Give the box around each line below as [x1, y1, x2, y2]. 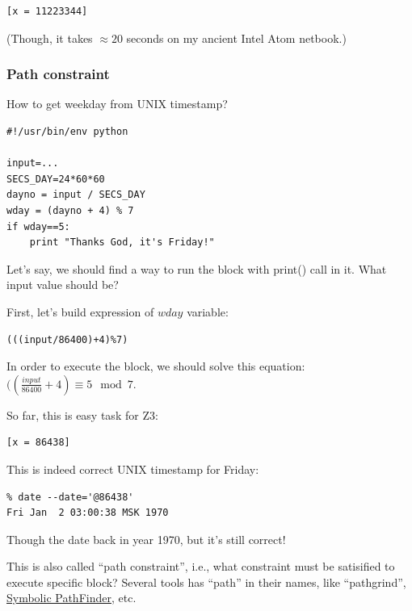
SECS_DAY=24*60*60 [6, 173, 105, 185]
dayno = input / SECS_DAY [6, 189, 145, 201]
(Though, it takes [6, 29, 93, 46]
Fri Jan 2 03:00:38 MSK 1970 [6, 507, 169, 519]
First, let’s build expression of [6, 303, 154, 320]
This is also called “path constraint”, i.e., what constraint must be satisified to [6, 558, 395, 575]
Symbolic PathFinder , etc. [6, 589, 137, 606]
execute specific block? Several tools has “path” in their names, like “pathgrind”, [6, 573, 406, 590]
